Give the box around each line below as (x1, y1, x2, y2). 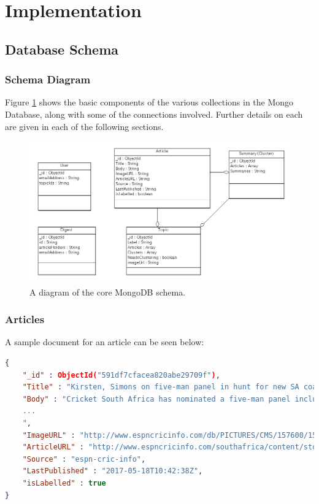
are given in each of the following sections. (5, 120, 164, 132)
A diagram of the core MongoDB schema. (29, 285, 186, 298)
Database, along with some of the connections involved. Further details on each (5, 107, 303, 120)
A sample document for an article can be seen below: (5, 335, 204, 348)
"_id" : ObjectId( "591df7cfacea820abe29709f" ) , (22, 370, 220, 380)
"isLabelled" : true (22, 479, 106, 488)
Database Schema (5, 39, 119, 58)
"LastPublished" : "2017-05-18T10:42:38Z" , (22, 467, 203, 476)
